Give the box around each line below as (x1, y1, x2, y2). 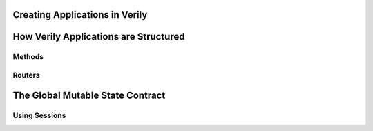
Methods (12, 52, 44, 62)
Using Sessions (12, 110, 66, 120)
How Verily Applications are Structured (12, 31, 185, 43)
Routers (12, 70, 41, 80)
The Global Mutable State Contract (12, 89, 166, 101)
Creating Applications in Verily (12, 9, 148, 21)
